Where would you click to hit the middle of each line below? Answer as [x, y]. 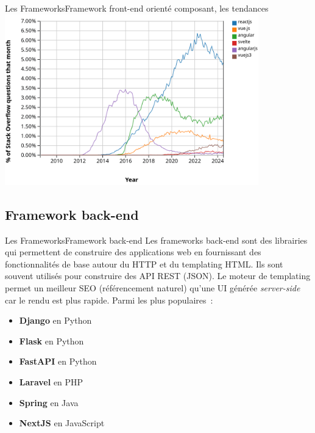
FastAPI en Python [58, 361]
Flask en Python [51, 340]
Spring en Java [49, 402]
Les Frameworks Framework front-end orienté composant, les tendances [137, 8]
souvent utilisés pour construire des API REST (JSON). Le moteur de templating [158, 276]
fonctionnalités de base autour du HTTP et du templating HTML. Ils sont [144, 264]
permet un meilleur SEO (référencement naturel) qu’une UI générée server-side [153, 288]
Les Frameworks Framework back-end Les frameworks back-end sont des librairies [156, 240]
